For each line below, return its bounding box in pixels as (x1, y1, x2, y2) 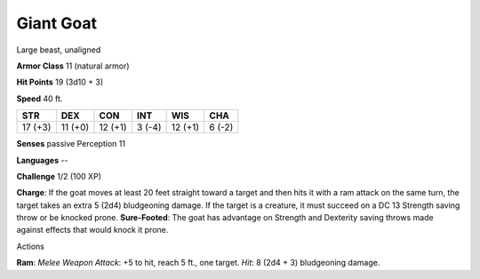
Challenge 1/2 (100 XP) (16, 171, 102, 181)
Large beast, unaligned (16, 44, 101, 55)
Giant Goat (16, 13, 98, 33)
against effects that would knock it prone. (16, 225, 169, 235)
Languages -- (16, 155, 68, 165)
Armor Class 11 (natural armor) (16, 60, 130, 71)
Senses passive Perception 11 (16, 139, 126, 149)
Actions (16, 241, 44, 251)
